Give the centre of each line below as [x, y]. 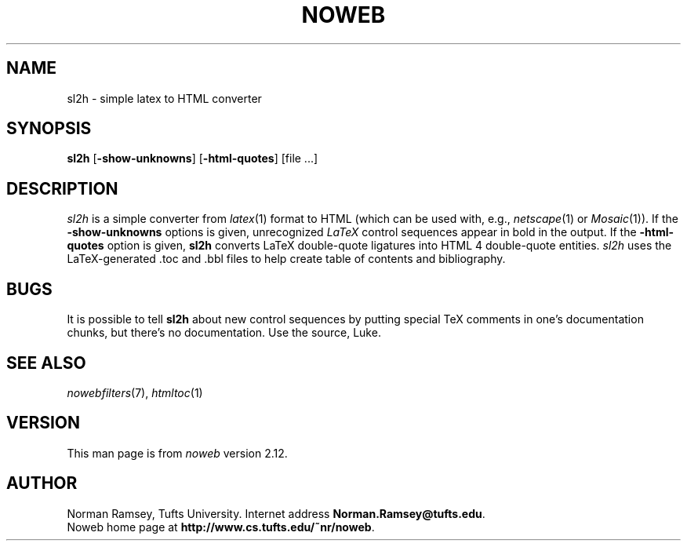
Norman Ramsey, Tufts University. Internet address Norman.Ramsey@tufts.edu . [276, 513]
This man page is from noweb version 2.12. [177, 453]
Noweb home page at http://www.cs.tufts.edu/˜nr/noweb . [221, 527]
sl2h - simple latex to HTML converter [164, 98]
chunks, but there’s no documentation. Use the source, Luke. [224, 333]
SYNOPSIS [49, 129]
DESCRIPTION [62, 188]
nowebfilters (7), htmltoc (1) [135, 392]
